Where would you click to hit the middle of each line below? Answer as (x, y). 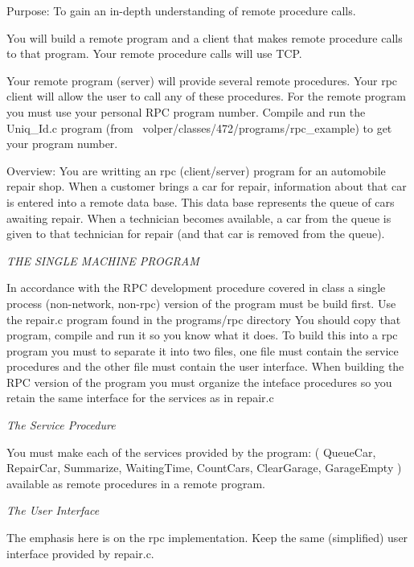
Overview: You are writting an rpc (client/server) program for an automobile (196, 170)
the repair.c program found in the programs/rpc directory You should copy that (204, 319)
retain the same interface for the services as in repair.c (140, 398)
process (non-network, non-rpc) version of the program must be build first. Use (201, 303)
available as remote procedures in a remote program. (136, 483)
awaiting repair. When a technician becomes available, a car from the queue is (199, 218)
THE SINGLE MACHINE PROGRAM (103, 260)
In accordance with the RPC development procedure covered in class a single (196, 288)
